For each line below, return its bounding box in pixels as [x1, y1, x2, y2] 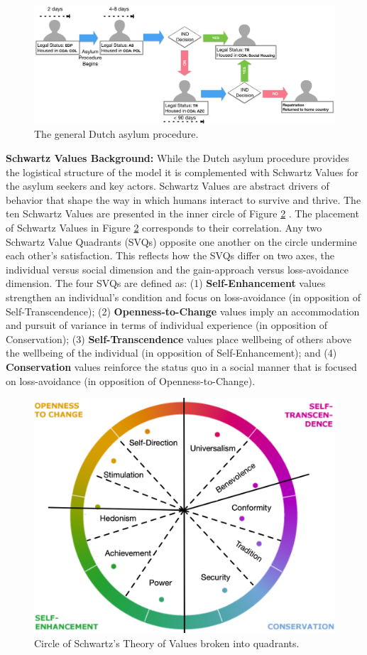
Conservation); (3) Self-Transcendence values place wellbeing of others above [6, 331, 351, 346]
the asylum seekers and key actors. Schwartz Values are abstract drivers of [6, 178, 329, 193]
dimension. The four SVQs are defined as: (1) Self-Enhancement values [6, 276, 326, 291]
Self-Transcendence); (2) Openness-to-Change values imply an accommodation [6, 303, 360, 318]
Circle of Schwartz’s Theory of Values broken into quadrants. [34, 635, 300, 650]
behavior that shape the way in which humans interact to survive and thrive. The [6, 192, 361, 207]
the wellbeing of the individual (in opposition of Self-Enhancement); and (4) [6, 345, 337, 360]
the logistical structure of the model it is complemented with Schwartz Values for [6, 164, 359, 179]
